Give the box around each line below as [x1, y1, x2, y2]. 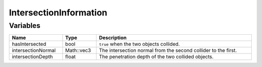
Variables [9, 21, 41, 30]
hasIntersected [12, 41, 46, 48]
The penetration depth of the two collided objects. [98, 54, 213, 60]
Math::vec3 [65, 47, 91, 54]
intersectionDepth [12, 54, 53, 60]
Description [98, 34, 127, 41]
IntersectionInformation [9, 7, 108, 18]
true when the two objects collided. [98, 41, 180, 48]
